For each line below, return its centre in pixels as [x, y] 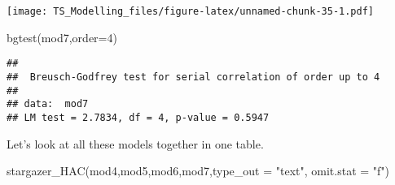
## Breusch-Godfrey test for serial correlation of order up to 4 [193, 77]
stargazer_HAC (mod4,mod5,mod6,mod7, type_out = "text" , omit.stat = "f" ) [198, 171]
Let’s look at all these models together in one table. [135, 143]
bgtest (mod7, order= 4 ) [62, 37]
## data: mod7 [48, 104]
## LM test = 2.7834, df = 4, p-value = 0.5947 [138, 117]
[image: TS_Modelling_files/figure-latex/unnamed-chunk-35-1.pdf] [191, 11]
